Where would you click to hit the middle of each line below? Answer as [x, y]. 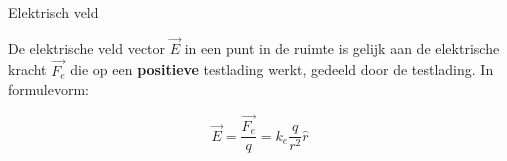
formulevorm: [48, 89]
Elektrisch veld [53, 12]
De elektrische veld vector [87, 47]
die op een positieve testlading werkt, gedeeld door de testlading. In [282, 69]
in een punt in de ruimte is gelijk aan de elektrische [342, 47]
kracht [27, 69]
